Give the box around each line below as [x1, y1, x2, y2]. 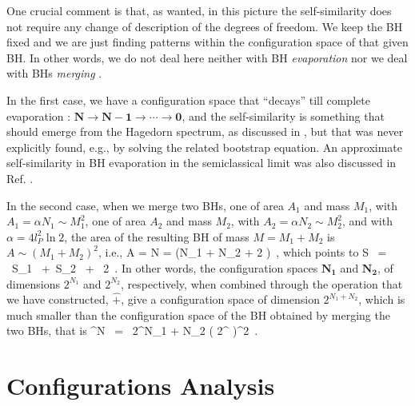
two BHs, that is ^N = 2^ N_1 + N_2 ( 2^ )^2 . [6, 322, 258, 339]
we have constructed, [6, 291, 109, 308]
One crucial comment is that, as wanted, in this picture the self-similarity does [6, 2, 392, 18]
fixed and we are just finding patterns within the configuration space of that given [6, 34, 409, 50]
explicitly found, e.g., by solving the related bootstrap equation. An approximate [6, 138, 403, 155]
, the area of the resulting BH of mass [64, 228, 249, 245]
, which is [358, 291, 405, 308]
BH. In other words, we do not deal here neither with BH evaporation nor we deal [6, 49, 408, 66]
